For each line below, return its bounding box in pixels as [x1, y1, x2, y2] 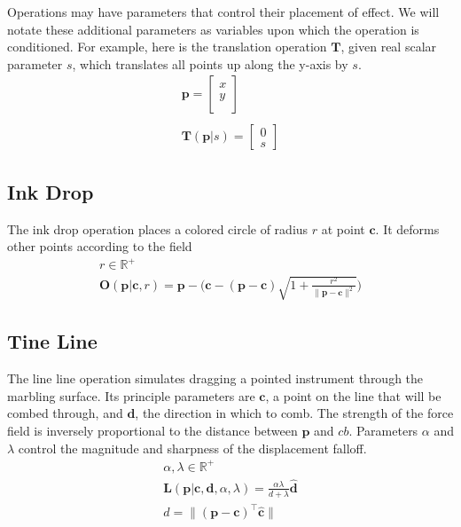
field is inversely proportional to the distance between [7, 421, 298, 439]
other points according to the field [7, 237, 192, 256]
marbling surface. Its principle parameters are [7, 386, 255, 405]
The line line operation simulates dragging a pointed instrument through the [7, 369, 424, 388]
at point [321, 219, 365, 238]
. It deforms [375, 219, 440, 238]
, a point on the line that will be [265, 386, 441, 405]
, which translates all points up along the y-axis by [72, 54, 348, 73]
